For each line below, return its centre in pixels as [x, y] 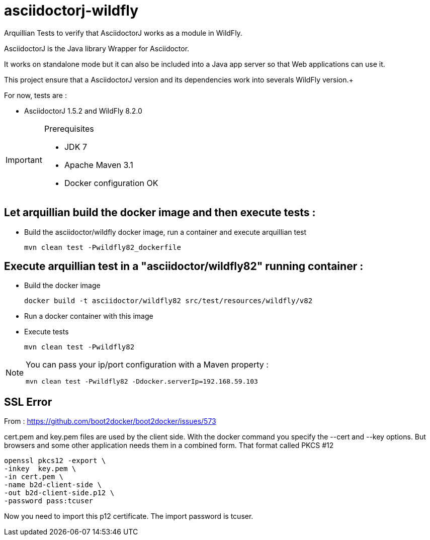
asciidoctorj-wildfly [71, 11]
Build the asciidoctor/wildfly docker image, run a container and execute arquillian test [165, 232]
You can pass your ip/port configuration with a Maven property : [147, 365]
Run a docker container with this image [89, 316]
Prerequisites [69, 128]
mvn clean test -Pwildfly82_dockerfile [103, 247]
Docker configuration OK [111, 183]
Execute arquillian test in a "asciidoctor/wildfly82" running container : [184, 266]
